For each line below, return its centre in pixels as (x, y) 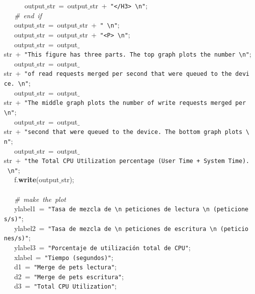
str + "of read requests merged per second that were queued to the (118, 73)
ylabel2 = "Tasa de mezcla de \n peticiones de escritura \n (115, 228)
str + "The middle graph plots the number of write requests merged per (125, 102)
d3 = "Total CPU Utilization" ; (65, 286)
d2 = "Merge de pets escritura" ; (69, 276)
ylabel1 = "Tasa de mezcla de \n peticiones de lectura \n (112, 209)
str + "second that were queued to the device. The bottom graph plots (123, 131)
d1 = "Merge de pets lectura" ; (65, 267)
